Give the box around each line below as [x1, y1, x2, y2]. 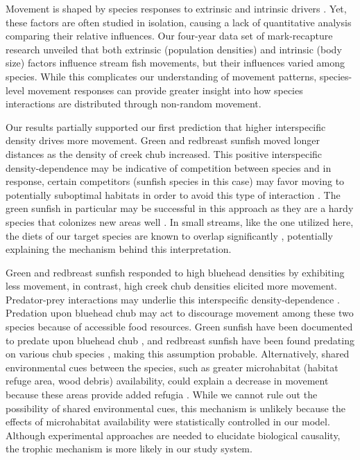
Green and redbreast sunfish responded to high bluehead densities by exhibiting [6, 265, 345, 279]
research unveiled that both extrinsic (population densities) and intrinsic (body [6, 42, 342, 56]
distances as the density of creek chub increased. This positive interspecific [6, 146, 323, 161]
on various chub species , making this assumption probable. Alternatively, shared [6, 346, 350, 361]
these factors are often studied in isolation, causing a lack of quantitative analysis [6, 15, 352, 29]
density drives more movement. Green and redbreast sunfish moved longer [6, 133, 320, 148]
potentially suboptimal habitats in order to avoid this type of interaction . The [6, 187, 341, 202]
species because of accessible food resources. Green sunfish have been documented [6, 319, 353, 334]
